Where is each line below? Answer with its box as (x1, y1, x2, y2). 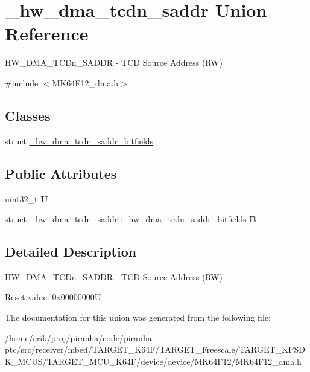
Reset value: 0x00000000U (5, 290, 101, 303)
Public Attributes (5, 164, 117, 182)
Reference (5, 21, 89, 46)
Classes (5, 106, 51, 124)
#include (5, 76, 39, 89)
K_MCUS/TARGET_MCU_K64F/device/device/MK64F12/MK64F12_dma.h (5, 354, 302, 367)
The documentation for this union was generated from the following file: (5, 311, 271, 324)
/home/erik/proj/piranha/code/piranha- (5, 331, 155, 344)
